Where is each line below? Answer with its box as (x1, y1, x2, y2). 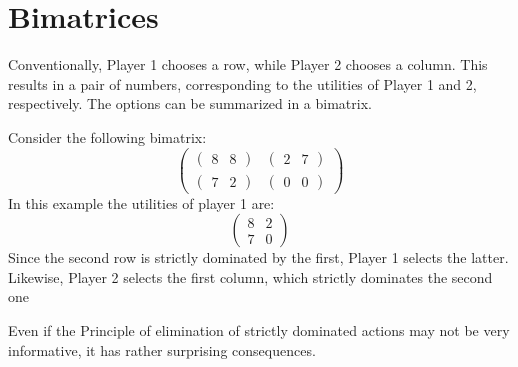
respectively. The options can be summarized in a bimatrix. (8, 93, 372, 114)
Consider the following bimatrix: (8, 126, 207, 147)
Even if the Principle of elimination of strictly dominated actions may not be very (8, 320, 510, 340)
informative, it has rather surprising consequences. (8, 339, 316, 360)
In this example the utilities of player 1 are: (8, 192, 275, 213)
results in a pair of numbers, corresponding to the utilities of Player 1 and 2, (8, 73, 477, 94)
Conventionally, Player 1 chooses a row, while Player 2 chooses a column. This (8, 54, 488, 75)
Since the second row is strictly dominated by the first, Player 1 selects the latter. (8, 247, 509, 268)
